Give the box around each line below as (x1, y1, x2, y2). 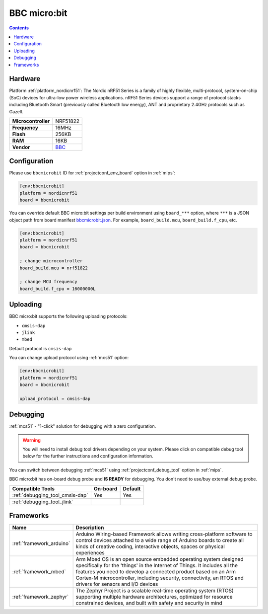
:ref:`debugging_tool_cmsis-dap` (12, 492, 89, 499)
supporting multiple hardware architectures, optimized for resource (75, 594, 233, 601)
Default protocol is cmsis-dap (9, 345, 72, 351)
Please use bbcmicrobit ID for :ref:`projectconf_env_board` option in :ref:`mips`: (9, 170, 176, 176)
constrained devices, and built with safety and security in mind (75, 600, 223, 607)
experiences (75, 549, 105, 556)
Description (75, 524, 104, 531)
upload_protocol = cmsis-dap (19, 395, 91, 401)
